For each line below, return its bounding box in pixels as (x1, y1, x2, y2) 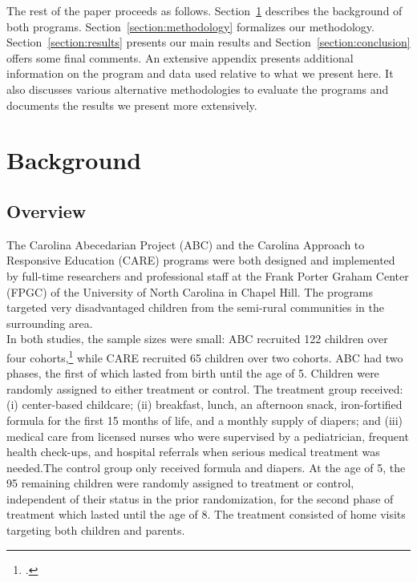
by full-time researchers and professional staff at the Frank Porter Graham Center (6, 267, 409, 284)
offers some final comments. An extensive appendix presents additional (6, 49, 354, 66)
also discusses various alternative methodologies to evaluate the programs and (6, 80, 389, 97)
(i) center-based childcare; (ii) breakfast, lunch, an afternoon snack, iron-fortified (6, 396, 403, 413)
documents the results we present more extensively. (6, 96, 257, 113)
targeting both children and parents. (6, 522, 185, 539)
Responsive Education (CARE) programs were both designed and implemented (6, 252, 395, 269)
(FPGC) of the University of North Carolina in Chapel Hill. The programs (6, 283, 374, 300)
